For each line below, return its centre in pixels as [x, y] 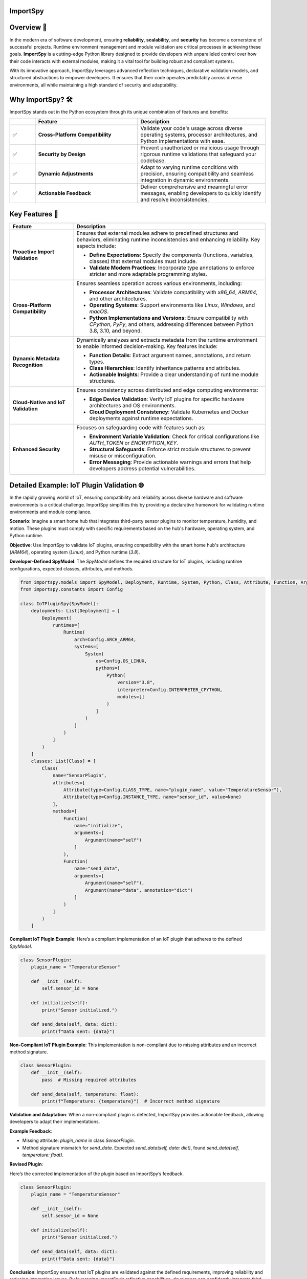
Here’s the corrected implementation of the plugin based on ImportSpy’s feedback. [97, 1174]
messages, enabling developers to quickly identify [201, 193]
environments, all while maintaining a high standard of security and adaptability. [94, 85]
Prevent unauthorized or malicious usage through [200, 148]
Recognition [28, 365]
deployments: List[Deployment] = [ [75, 611]
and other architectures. [118, 298]
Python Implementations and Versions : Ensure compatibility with [169, 318]
